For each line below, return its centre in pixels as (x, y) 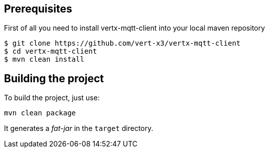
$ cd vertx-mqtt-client (51, 51)
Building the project (54, 78)
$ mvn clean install (44, 59)
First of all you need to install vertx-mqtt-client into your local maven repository (134, 28)
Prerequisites (38, 9)
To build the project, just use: (52, 98)
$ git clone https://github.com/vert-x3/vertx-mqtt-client (122, 43)
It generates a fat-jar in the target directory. (79, 128)
